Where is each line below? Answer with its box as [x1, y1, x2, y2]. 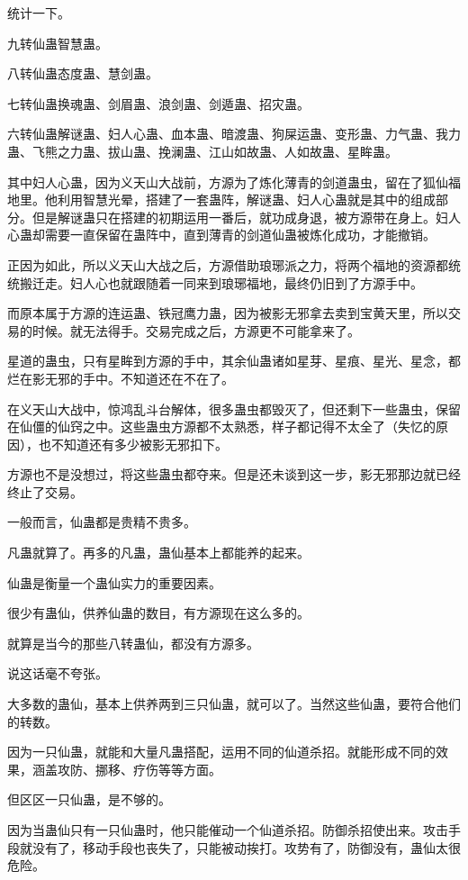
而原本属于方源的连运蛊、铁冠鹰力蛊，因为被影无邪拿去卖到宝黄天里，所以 [7, 304, 448, 322]
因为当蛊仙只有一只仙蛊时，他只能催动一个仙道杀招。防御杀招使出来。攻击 [7, 821, 448, 839]
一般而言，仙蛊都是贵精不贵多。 [7, 513, 196, 531]
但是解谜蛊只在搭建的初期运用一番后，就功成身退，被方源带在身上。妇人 [31, 207, 461, 226]
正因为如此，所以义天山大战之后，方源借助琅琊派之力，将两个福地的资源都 [7, 255, 448, 274]
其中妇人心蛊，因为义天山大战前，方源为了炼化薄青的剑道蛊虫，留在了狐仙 [7, 172, 448, 191]
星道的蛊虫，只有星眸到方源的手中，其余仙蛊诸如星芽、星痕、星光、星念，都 [7, 351, 461, 370]
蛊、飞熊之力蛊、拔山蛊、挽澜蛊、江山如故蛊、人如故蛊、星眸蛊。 [7, 141, 398, 160]
